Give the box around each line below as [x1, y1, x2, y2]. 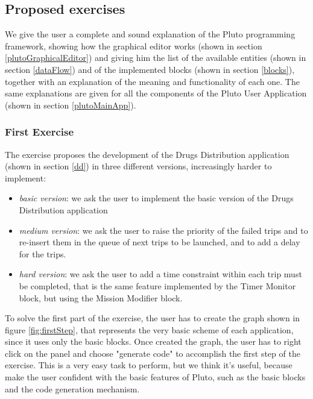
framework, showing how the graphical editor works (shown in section [5, 39, 262, 52]
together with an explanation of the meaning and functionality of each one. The [5, 75, 300, 87]
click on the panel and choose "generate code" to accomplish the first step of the [5, 347, 300, 359]
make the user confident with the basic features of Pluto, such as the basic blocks [5, 371, 306, 383]
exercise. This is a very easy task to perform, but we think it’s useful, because [5, 359, 292, 371]
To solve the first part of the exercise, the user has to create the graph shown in [5, 312, 300, 324]
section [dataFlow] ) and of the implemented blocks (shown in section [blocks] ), [5, 63, 295, 75]
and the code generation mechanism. [5, 382, 140, 395]
